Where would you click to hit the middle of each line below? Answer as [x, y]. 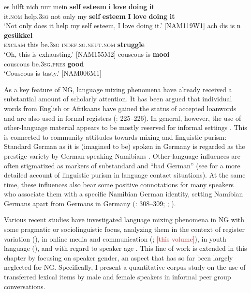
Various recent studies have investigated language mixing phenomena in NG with [124, 220]
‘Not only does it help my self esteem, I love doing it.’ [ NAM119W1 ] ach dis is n [122, 25]
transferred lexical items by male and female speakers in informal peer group [118, 277]
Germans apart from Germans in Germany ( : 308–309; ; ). [90, 203]
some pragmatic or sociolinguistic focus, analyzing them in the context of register [124, 229]
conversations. [25, 286]
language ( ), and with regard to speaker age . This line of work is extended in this [125, 248]
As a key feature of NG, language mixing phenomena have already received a [118, 89]
